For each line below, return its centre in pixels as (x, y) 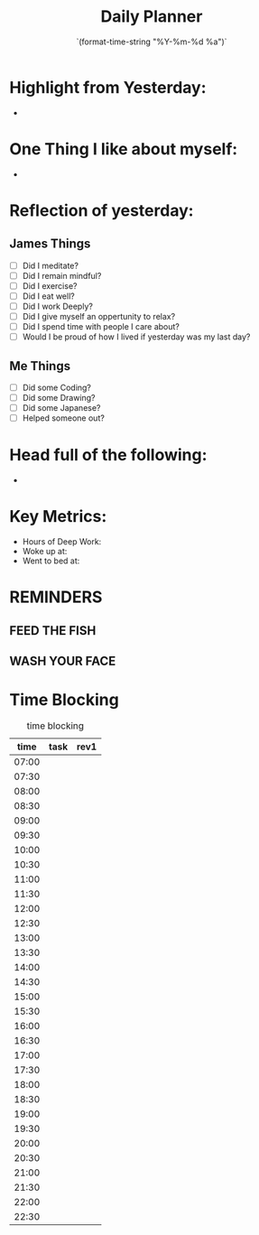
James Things (50, 244)
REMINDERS (56, 597)
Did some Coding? (57, 387)
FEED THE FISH (53, 631)
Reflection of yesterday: (102, 210)
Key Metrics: (58, 517)
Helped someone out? (64, 418)
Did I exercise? (50, 285)
